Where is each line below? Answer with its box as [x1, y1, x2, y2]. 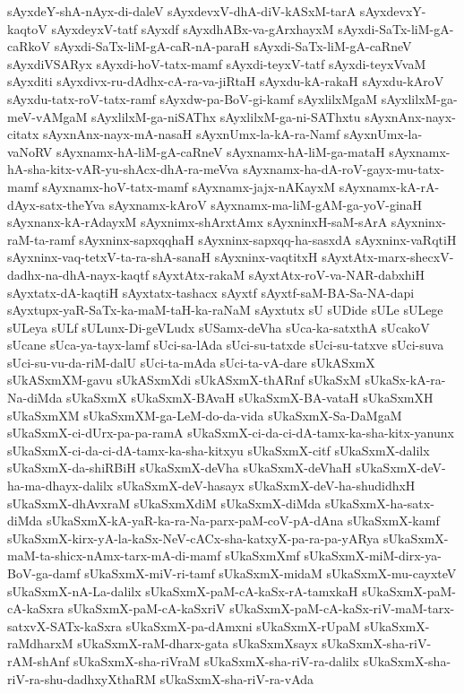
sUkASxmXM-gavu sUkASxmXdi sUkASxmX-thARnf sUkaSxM [7, 370, 361, 389]
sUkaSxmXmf [225, 546, 300, 565]
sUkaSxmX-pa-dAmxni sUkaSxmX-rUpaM [125, 616, 361, 635]
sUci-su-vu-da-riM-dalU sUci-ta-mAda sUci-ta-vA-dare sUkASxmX [7, 352, 375, 371]
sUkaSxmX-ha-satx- [324, 493, 434, 512]
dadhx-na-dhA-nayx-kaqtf [7, 265, 149, 283]
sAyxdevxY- [359, 2, 426, 20]
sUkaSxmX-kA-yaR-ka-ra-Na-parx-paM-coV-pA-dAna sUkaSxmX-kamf [46, 511, 440, 530]
